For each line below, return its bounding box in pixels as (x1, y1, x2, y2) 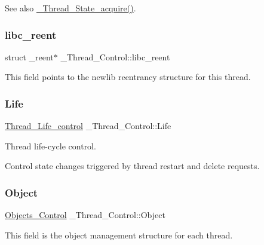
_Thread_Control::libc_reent (60, 50, 170, 63)
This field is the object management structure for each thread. (5, 228, 233, 241)
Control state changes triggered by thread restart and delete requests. (5, 160, 260, 172)
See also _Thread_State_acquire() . (5, 2, 136, 14)
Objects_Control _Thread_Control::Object (5, 209, 165, 221)
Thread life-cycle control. (5, 139, 96, 152)
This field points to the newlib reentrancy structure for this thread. (5, 71, 251, 83)
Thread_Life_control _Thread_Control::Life (5, 120, 171, 132)
